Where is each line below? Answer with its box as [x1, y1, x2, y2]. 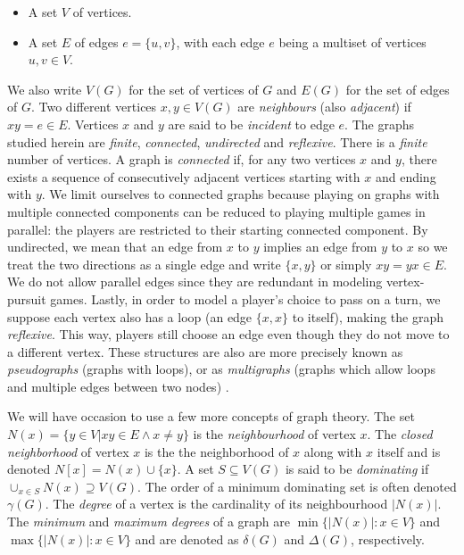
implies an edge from [263, 237, 377, 256]
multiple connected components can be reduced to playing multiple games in [7, 202, 426, 220]
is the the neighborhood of [144, 442, 289, 460]
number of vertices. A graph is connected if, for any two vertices [7, 150, 356, 169]
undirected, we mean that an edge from [7, 237, 223, 256]
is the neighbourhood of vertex [193, 425, 356, 443]
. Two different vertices [30, 97, 157, 116]
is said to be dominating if [285, 460, 429, 478]
